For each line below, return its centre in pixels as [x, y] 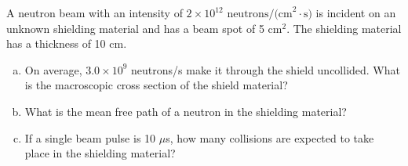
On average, [53, 69]
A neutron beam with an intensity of [95, 13]
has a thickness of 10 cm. [67, 43]
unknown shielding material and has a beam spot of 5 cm [144, 28]
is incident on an [356, 13]
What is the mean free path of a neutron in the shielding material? [186, 111]
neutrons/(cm [260, 14]
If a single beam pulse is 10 [90, 137]
